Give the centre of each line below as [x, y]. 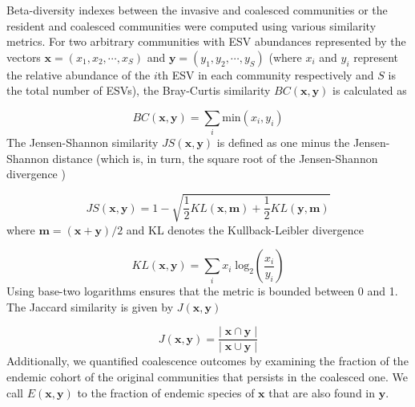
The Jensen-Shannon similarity [83, 142]
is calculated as [370, 90]
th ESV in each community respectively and [266, 74]
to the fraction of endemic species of [166, 392]
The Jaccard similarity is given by [90, 306]
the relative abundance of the [79, 74]
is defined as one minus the [283, 142]
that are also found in [322, 392]
